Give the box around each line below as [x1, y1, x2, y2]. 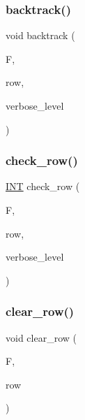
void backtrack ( [6, 28, 75, 43]
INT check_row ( [6, 179, 80, 194]
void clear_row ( [6, 330, 77, 345]
